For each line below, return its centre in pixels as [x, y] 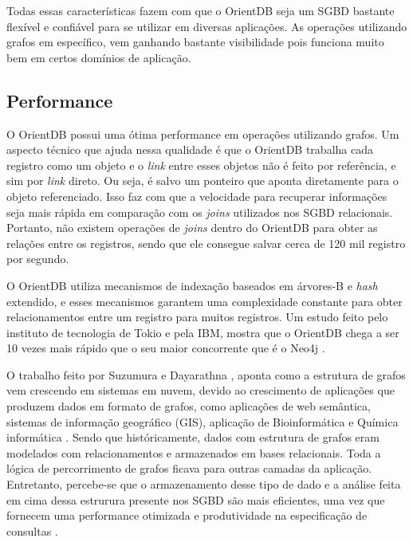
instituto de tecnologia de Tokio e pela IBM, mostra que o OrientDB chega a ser [203, 332]
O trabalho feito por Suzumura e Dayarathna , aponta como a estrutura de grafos [206, 374]
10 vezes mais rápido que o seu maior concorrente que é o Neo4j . [166, 348]
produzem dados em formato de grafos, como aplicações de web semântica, [189, 406]
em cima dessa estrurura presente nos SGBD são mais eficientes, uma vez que [196, 499]
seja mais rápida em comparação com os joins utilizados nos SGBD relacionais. [200, 212]
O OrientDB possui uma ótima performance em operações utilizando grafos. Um [203, 134]
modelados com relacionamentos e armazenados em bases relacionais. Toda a [194, 452]
